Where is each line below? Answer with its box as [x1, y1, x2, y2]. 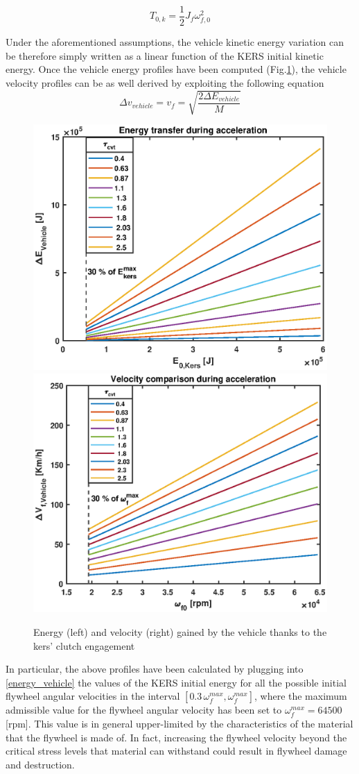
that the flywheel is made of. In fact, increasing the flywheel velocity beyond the [6, 730, 347, 744]
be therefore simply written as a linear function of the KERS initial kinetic [6, 48, 324, 62]
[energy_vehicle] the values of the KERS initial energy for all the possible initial [6, 675, 347, 689]
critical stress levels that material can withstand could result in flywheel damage [6, 743, 347, 758]
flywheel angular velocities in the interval [6, 689, 180, 703]
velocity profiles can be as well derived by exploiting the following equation [6, 75, 324, 90]
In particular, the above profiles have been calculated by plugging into [6, 662, 304, 676]
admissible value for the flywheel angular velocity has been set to [6, 703, 282, 717]
